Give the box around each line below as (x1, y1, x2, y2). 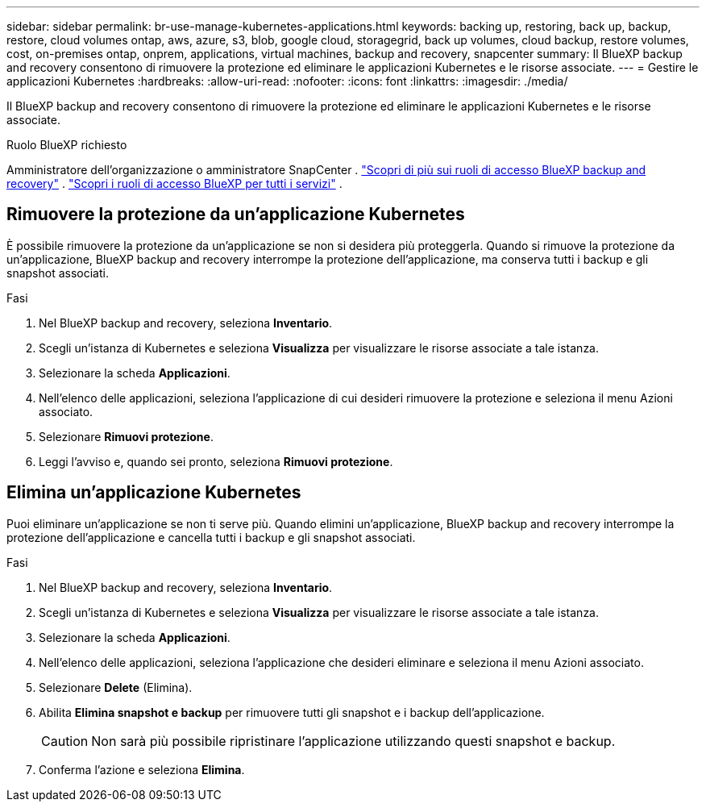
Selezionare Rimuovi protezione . (39, 429, 214, 444)
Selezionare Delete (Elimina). (39, 680, 193, 694)
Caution (41, 732, 89, 749)
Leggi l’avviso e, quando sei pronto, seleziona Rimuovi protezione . (39, 454, 393, 469)
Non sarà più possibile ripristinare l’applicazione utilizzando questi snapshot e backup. (91, 732, 616, 749)
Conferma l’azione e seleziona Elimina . (39, 762, 245, 777)
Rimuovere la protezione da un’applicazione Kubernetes (6, 204, 465, 225)
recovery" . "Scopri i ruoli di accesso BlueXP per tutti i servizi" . (6, 177, 343, 190)
